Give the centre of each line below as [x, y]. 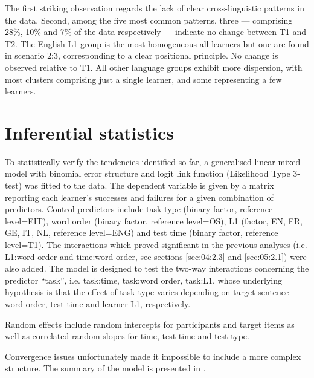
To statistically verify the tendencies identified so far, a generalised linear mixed [153, 161]
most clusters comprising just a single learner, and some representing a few [143, 79]
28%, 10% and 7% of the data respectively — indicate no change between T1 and [156, 32]
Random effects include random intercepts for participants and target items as [150, 324]
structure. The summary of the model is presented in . [105, 368]
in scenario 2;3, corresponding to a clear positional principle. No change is [142, 55]
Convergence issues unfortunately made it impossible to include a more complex [153, 356]
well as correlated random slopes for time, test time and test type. [127, 336]
